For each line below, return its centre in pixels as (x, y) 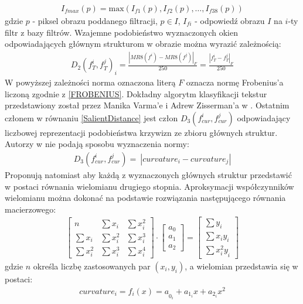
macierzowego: (30, 209)
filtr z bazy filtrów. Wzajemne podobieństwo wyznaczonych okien (121, 32)
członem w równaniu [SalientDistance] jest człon (91, 117)
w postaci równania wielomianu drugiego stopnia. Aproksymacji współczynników (149, 186)
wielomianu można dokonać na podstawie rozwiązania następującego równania (145, 198)
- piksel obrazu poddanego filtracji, (95, 21)
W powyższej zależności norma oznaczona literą (90, 82)
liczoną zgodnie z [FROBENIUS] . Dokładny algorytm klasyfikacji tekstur (136, 93)
